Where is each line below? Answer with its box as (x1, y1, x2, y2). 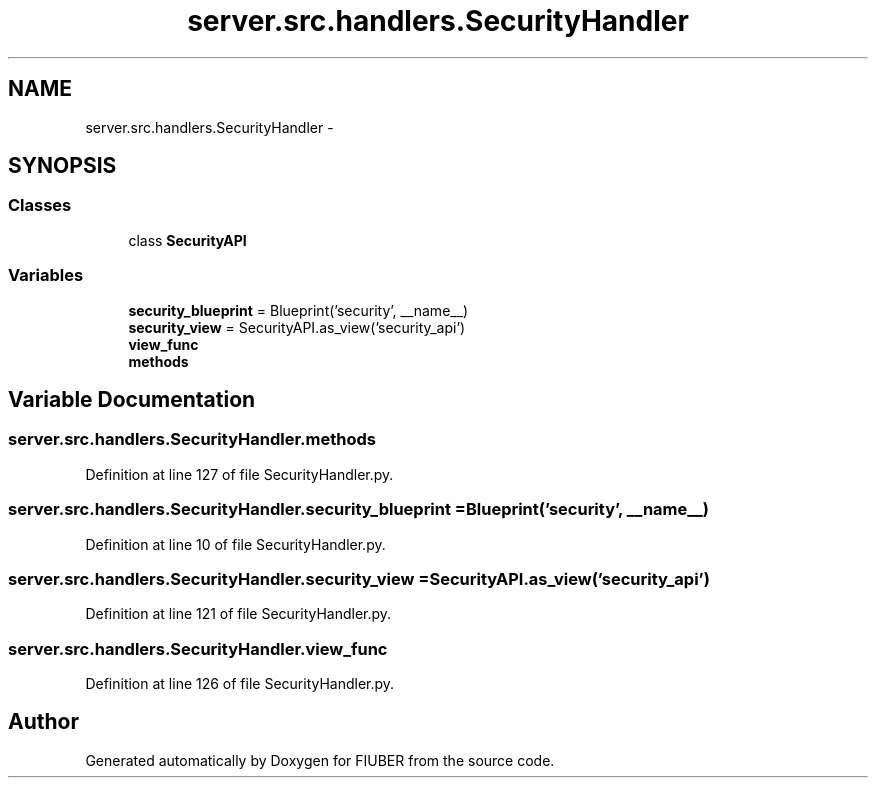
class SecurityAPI (128, 231, 247, 249)
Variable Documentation (8, 386, 256, 412)
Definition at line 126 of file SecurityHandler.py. (85, 675, 395, 693)
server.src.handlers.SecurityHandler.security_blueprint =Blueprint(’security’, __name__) (8, 499, 710, 520)
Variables (8, 265, 84, 286)
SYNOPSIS (8, 153, 117, 179)
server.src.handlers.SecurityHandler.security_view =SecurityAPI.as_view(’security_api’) (8, 568, 710, 589)
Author (8, 709, 79, 735)
